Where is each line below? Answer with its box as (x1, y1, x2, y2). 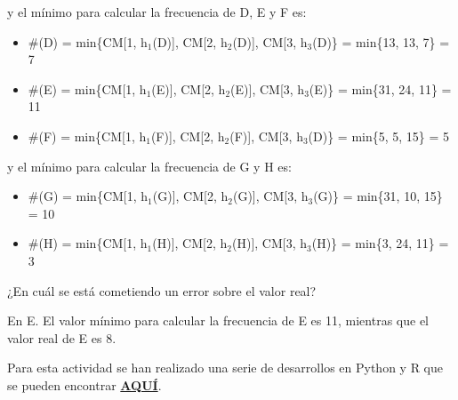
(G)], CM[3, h (232, 187, 309, 205)
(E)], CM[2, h (151, 79, 226, 98)
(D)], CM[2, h (152, 32, 228, 51)
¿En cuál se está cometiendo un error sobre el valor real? (7, 281, 317, 300)
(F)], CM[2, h (150, 126, 225, 145)
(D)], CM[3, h (232, 32, 308, 51)
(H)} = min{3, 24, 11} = (311, 234, 449, 252)
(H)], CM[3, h (231, 234, 307, 252)
